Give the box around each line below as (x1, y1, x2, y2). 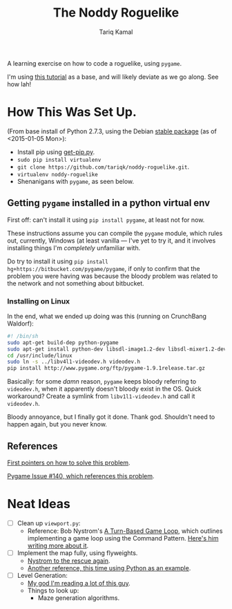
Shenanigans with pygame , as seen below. (17, 177, 135, 185)
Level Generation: (17, 572, 68, 580)
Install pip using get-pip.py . (17, 147, 95, 156)
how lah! (7, 79, 32, 88)
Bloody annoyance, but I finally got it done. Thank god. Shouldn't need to (7, 413, 215, 421)
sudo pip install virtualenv (17, 156, 101, 163)
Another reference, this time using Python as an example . (27, 564, 191, 572)
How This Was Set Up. (7, 104, 137, 120)
